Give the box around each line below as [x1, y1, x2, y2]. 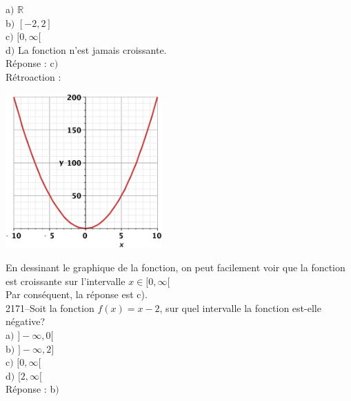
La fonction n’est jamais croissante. [17, 42, 167, 57]
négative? [6, 314, 46, 329]
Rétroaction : [6, 69, 61, 84]
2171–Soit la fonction [6, 300, 94, 315]
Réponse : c [6, 56, 54, 70]
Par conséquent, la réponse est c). [6, 287, 148, 302]
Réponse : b [6, 382, 56, 396]
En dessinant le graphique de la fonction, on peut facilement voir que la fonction [6, 260, 345, 275]
